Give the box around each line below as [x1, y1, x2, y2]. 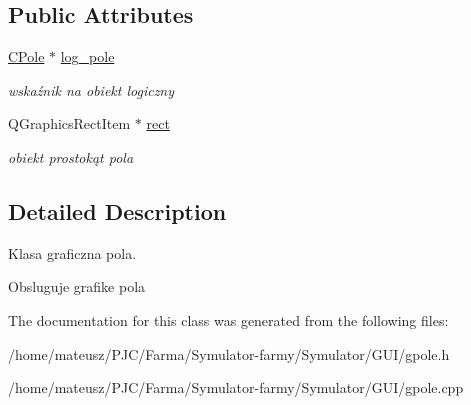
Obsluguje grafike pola [8, 276, 146, 297]
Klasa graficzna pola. [8, 242, 137, 263]
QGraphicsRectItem [8, 113, 131, 134]
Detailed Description [8, 195, 227, 226]
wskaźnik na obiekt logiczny [8, 79, 175, 100]
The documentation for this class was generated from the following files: [8, 309, 449, 330]
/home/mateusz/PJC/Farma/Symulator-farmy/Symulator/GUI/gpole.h [8, 343, 450, 364]
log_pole [60, 46, 115, 67]
